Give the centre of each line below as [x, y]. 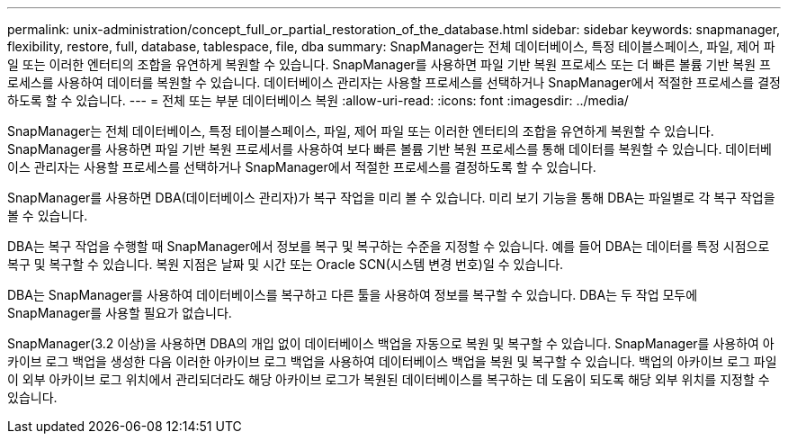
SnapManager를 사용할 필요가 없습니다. [120, 313]
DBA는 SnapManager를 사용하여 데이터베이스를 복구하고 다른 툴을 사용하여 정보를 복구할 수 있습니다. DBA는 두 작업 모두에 [353, 295]
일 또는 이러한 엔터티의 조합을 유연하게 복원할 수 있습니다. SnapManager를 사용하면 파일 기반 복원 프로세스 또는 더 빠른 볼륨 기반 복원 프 [389, 64]
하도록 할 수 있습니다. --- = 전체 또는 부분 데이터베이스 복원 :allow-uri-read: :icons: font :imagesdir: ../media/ [318, 100]
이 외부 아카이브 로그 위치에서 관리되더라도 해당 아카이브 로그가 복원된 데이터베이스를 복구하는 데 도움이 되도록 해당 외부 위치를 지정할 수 [389, 379]
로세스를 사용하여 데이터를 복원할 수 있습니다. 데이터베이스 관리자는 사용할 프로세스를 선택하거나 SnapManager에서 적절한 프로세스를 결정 [394, 82]
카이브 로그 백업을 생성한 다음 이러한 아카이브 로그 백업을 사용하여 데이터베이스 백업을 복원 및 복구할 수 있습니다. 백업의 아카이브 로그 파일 [392, 361]
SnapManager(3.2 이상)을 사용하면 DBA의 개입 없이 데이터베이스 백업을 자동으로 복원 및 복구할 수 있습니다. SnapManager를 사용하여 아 [391, 343]
